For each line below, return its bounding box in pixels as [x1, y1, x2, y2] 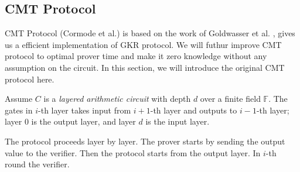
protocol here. [5, 73, 54, 85]
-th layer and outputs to [150, 104, 237, 116]
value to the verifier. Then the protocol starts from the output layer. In [5, 146, 261, 159]
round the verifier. [5, 158, 70, 170]
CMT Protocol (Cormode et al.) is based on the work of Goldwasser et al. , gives [5, 27, 295, 39]
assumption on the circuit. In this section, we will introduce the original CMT [5, 61, 285, 73]
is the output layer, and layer [31, 115, 136, 128]
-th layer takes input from [38, 104, 131, 116]
